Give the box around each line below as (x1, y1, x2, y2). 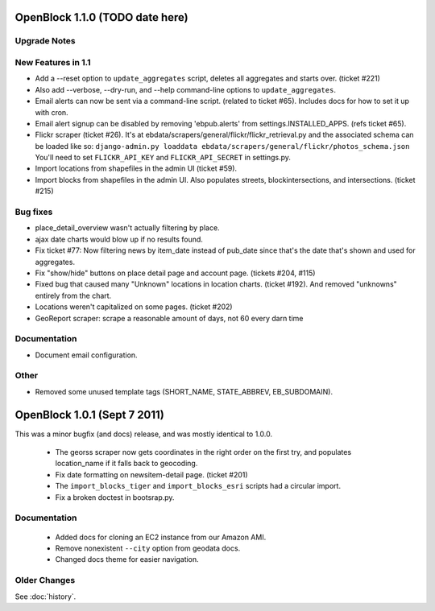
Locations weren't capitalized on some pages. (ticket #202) (35, 302, 233, 312)
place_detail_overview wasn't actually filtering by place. (35, 223, 221, 233)
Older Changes (14, 575, 76, 586)
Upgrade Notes (14, 35, 76, 47)
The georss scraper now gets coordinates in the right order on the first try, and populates (55, 448, 352, 457)
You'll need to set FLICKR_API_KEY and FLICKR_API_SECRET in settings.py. (35, 153, 292, 163)
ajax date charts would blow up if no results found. (35, 234, 203, 244)
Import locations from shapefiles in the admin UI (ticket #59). (35, 163, 238, 173)
